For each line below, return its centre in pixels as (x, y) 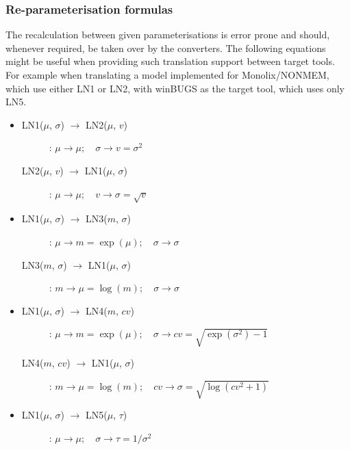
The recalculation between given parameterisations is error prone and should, (168, 35)
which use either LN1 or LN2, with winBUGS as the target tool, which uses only (175, 88)
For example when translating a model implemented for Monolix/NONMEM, (167, 75)
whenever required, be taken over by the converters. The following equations (166, 48)
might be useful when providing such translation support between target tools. (170, 61)
